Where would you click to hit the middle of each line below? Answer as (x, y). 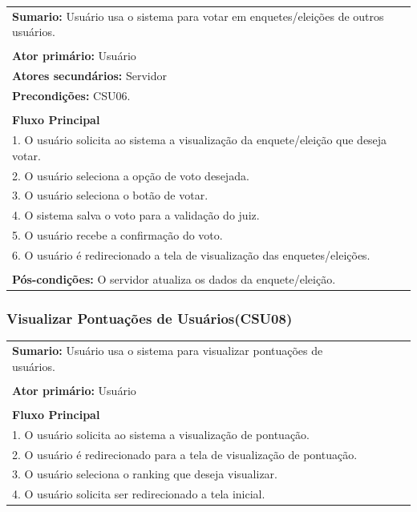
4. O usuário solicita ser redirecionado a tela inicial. (139, 494)
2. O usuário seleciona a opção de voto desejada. (131, 175)
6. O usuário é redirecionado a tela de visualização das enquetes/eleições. (191, 254)
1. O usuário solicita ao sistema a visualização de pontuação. (161, 434)
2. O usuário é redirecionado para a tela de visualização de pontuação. (185, 454)
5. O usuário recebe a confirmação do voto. (117, 235)
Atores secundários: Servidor (90, 76)
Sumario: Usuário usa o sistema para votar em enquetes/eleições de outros (198, 16)
